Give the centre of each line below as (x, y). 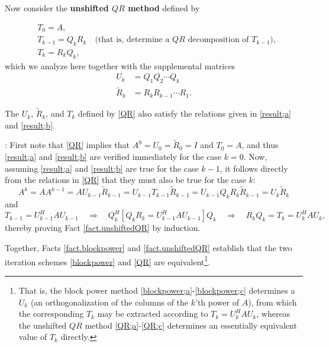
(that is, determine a (132, 40)
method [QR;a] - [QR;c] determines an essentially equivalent (191, 325)
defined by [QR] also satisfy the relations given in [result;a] (184, 113)
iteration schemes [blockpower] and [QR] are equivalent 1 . (108, 261)
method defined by (164, 8)
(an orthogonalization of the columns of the (109, 302)
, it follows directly (254, 168)
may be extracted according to (153, 314)
